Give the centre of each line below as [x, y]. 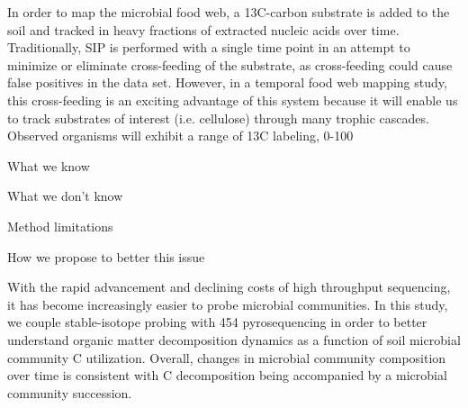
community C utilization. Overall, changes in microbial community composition [227, 357]
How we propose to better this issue [106, 256]
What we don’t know [65, 196]
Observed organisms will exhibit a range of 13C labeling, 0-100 [180, 136]
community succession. [70, 392]
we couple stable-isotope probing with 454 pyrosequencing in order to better [217, 322]
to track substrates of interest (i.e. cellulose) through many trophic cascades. [218, 118]
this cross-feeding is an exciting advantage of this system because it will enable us [233, 100]
